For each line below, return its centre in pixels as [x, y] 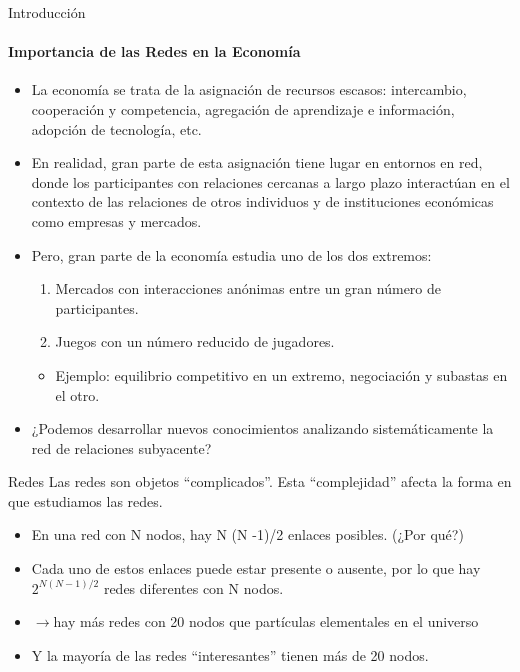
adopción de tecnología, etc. [116, 128]
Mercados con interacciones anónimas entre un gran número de [248, 288]
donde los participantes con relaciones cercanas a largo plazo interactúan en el [270, 181]
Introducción [47, 12]
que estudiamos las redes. [85, 500]
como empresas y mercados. [116, 220]
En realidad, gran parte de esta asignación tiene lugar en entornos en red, [257, 162]
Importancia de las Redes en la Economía [154, 51]
